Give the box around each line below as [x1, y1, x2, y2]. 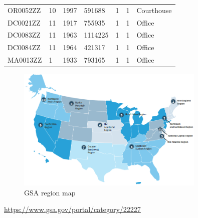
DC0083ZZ [8, 30, 41, 40]
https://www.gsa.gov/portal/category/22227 [4, 204, 141, 214]
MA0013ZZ [8, 55, 42, 65]
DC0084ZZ [8, 42, 41, 53]
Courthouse [136, 5, 172, 15]
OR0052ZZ [8, 5, 41, 15]
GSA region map [24, 187, 76, 197]
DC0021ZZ [8, 17, 41, 28]
